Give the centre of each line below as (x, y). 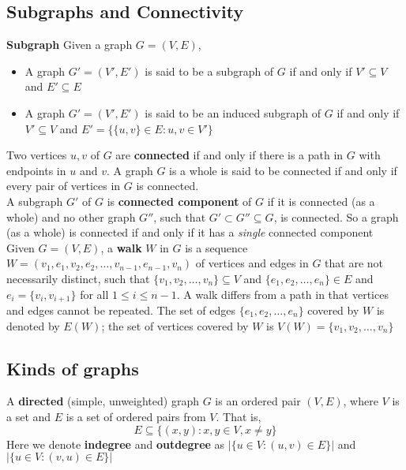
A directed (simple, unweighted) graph (103, 401)
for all (94, 294)
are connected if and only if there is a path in (229, 155)
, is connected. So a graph (336, 216)
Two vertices (37, 155)
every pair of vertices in (64, 186)
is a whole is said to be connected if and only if (283, 170)
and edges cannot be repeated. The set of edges (121, 310)
